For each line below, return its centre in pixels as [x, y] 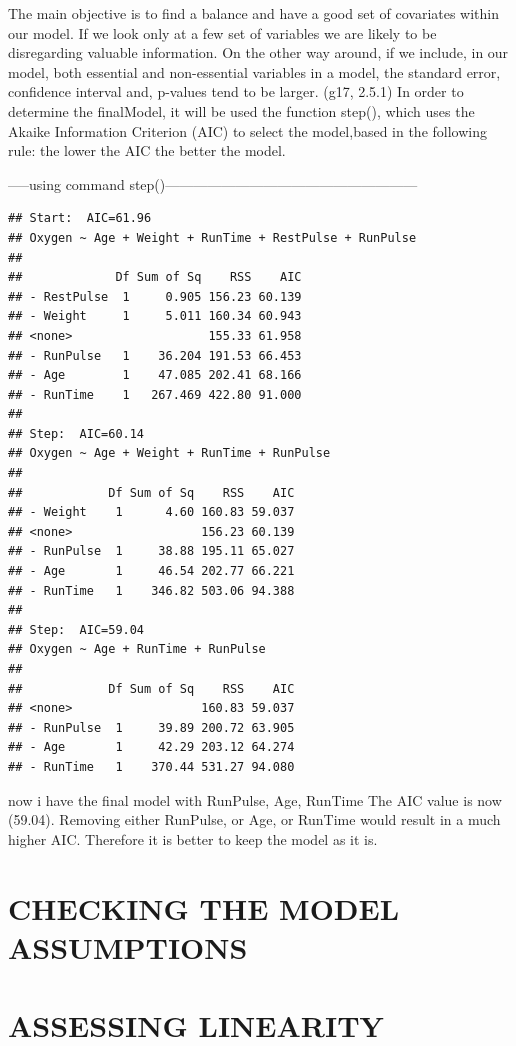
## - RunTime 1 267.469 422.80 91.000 [155, 394]
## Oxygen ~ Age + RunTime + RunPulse [137, 649]
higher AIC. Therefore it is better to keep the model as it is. [193, 838]
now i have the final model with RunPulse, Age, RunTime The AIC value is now [255, 799]
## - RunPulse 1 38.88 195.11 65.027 [151, 551]
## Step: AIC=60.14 [76, 433]
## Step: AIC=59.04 [76, 629]
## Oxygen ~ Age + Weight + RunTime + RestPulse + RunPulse [212, 237]
